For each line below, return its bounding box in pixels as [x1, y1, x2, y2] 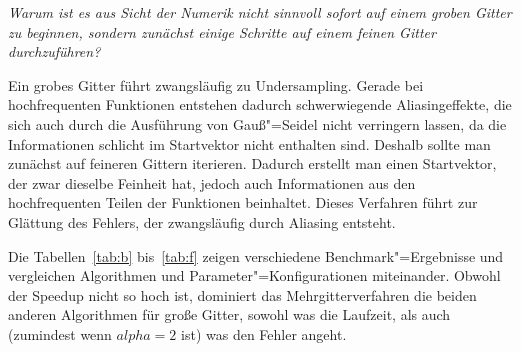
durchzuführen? [8, 41, 101, 62]
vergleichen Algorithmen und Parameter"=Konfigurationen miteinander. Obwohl [8, 265, 501, 286]
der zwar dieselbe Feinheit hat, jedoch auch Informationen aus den [8, 172, 416, 193]
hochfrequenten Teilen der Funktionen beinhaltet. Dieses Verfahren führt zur [8, 192, 478, 213]
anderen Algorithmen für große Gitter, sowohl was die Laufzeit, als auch [8, 304, 451, 325]
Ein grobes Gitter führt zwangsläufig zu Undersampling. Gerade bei [8, 74, 424, 95]
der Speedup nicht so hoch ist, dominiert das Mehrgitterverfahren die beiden [8, 284, 477, 305]
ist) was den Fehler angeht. [181, 323, 347, 344]
